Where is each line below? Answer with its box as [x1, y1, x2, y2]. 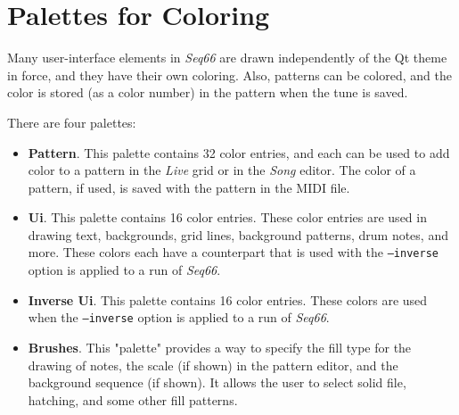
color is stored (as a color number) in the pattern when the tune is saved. [7, 83, 408, 102]
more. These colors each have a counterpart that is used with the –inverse [28, 243, 439, 261]
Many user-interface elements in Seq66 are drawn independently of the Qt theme [7, 48, 447, 67]
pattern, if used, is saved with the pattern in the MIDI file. [28, 178, 350, 196]
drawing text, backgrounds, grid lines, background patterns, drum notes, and [28, 225, 448, 244]
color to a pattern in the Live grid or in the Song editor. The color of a [28, 161, 416, 179]
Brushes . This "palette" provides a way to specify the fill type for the [28, 337, 412, 356]
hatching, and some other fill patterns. [28, 390, 238, 409]
